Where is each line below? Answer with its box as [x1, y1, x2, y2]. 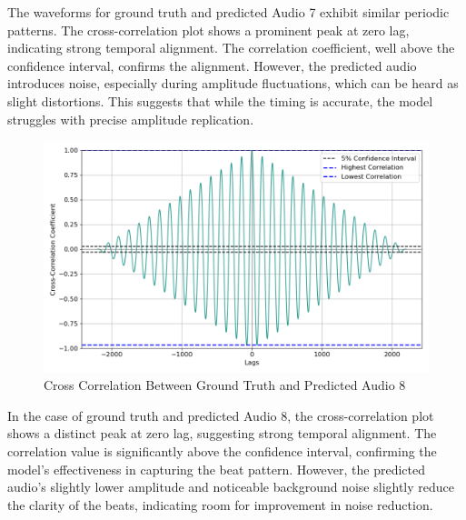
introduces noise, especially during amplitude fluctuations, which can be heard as [7, 74, 459, 93]
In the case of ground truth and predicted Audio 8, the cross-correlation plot [7, 405, 434, 425]
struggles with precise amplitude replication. [7, 109, 254, 128]
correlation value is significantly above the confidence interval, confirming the [7, 441, 437, 460]
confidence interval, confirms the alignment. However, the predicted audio [7, 55, 417, 75]
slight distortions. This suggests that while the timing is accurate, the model [7, 91, 433, 110]
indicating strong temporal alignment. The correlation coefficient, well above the [7, 38, 455, 57]
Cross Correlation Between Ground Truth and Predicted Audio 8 [44, 375, 406, 395]
